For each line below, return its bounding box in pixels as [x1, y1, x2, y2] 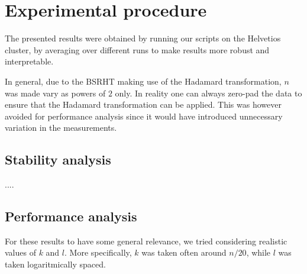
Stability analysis [5, 150, 111, 169]
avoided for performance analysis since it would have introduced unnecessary [5, 109, 283, 122]
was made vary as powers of [5, 86, 106, 99]
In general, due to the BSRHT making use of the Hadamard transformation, [5, 75, 282, 87]
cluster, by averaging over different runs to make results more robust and [5, 43, 270, 56]
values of [5, 246, 36, 259]
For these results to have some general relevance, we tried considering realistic [5, 234, 287, 247]
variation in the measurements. [5, 121, 117, 134]
